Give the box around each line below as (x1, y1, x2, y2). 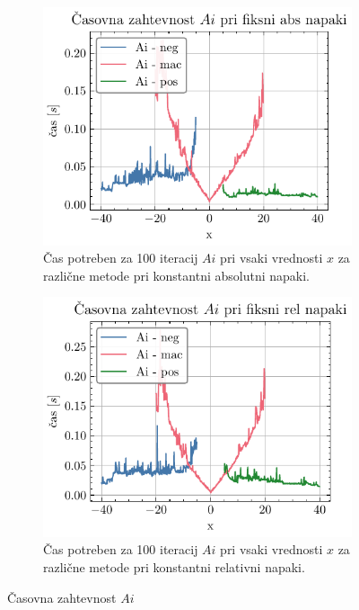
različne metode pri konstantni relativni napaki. (43, 558, 305, 576)
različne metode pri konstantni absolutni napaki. (43, 265, 310, 284)
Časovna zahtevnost (7, 588, 117, 606)
